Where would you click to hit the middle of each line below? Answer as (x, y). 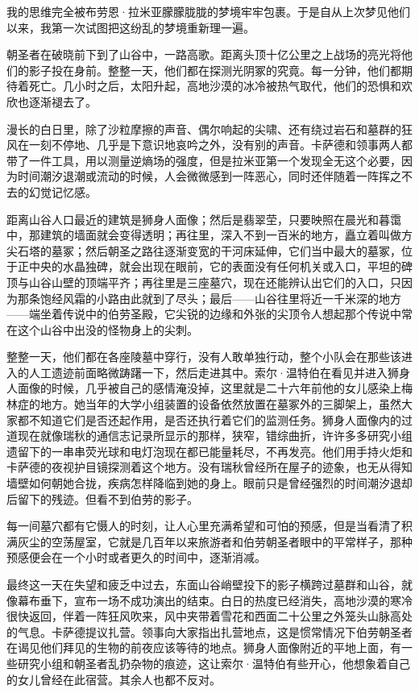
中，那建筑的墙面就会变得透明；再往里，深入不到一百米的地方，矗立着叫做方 (209, 235)
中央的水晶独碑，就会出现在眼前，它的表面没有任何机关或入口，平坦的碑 (220, 266)
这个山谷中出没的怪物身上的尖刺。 (108, 329)
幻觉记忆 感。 (63, 191)
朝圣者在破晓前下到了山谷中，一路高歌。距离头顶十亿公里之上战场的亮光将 (204, 54)
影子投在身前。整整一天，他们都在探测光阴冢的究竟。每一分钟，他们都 (215, 70)
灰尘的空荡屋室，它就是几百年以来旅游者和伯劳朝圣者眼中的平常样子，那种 (215, 541)
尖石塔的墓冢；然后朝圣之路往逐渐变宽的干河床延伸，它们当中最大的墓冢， (204, 250)
